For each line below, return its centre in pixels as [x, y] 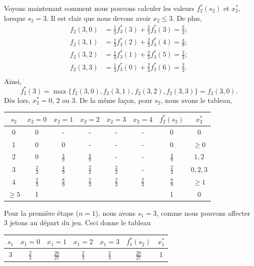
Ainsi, [13, 81]
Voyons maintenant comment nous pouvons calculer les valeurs [99, 8]
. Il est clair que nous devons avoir [98, 18]
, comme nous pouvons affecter [203, 213]
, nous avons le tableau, [196, 100]
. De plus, [187, 18]
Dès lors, [17, 100]
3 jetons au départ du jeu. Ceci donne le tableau [77, 222]
